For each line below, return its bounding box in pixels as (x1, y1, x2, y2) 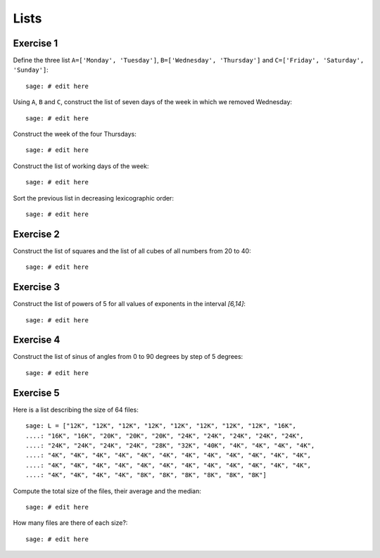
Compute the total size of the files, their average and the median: (13, 486, 202, 495)
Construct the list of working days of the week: (13, 162, 149, 170)
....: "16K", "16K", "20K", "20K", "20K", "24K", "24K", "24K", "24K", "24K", (25, 431, 304, 440)
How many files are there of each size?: (13, 519, 128, 527)
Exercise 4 (13, 334, 61, 346)
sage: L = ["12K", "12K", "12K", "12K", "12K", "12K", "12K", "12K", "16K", (25, 422, 297, 430)
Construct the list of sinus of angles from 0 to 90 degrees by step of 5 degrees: (13, 353, 243, 361)
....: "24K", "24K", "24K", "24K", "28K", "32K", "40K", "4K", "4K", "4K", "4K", (25, 441, 315, 450)
